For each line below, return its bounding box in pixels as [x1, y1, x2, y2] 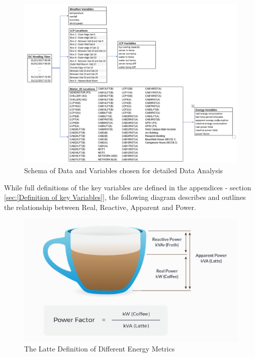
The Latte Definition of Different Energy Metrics [24, 343, 175, 354]
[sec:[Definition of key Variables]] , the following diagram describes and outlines [4, 192, 246, 202]
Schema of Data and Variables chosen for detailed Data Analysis [24, 165, 223, 175]
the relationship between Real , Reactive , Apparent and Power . [4, 201, 196, 212]
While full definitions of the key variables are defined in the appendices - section [4, 182, 251, 192]
